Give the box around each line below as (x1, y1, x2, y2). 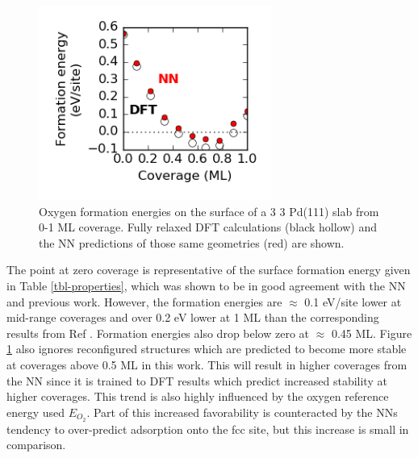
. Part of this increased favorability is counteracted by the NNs (86, 403, 398, 420)
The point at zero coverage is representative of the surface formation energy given (6, 261, 411, 278)
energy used (6, 403, 65, 420)
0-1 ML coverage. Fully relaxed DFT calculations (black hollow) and (39, 219, 377, 235)
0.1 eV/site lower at (304, 293, 402, 310)
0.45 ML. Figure (331, 324, 412, 341)
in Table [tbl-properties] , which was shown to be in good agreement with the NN (6, 277, 406, 294)
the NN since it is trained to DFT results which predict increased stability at (6, 372, 387, 389)
